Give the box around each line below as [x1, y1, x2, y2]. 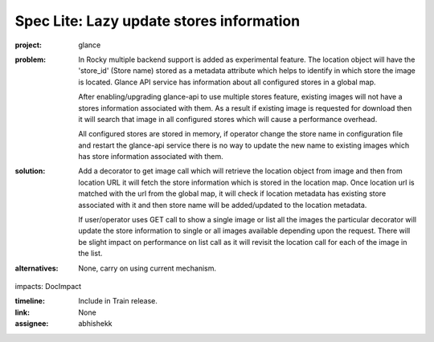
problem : [14, 55, 47, 64]
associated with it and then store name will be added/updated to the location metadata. [78, 200, 367, 210]
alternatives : [14, 263, 59, 273]
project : [14, 40, 42, 50]
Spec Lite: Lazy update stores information [14, 12, 301, 30]
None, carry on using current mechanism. [78, 263, 217, 273]
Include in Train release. [78, 296, 158, 306]
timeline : [14, 296, 46, 306]
